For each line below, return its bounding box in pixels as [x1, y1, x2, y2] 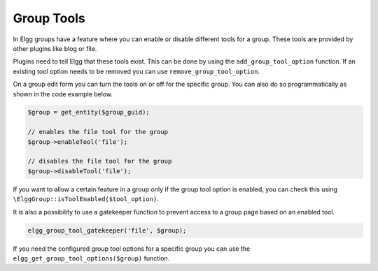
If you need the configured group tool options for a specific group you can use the [13, 244, 251, 253]
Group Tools [13, 10, 85, 26]
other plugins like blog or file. [13, 44, 97, 52]
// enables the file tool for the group [27, 128, 168, 136]
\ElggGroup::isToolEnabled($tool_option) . [13, 195, 159, 203]
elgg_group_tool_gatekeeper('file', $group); [27, 226, 187, 234]
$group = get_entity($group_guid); [27, 108, 150, 117]
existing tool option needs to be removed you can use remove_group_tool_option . [13, 67, 260, 75]
